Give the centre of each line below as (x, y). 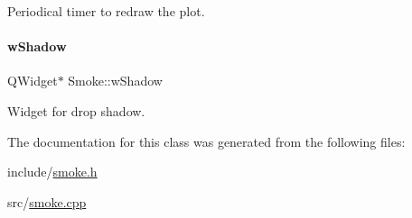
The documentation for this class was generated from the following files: (206, 141)
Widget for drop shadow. (76, 110)
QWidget (33, 81)
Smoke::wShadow (115, 81)
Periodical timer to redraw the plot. (106, 11)
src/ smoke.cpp (47, 201)
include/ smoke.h (52, 172)
